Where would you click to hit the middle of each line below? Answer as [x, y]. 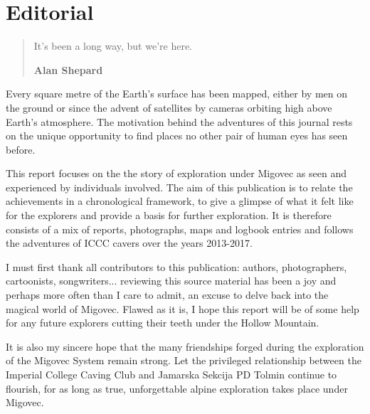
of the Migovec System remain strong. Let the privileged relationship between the [184, 360]
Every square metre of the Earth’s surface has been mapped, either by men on [177, 94]
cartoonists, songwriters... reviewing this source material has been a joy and [171, 281]
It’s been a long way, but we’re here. [113, 46]
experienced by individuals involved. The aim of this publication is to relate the [179, 187]
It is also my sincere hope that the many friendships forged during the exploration [185, 346]
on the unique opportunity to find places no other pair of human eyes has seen [177, 136]
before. [21, 149]
